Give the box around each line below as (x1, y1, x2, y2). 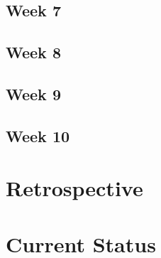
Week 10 (6, 124, 70, 146)
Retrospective (6, 173, 143, 203)
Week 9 (6, 82, 61, 104)
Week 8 (6, 41, 61, 63)
